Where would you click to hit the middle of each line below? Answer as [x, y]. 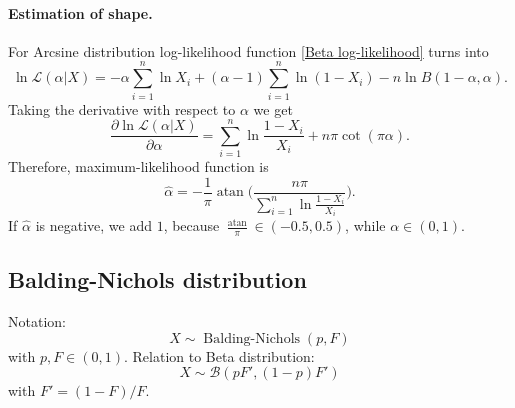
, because [191, 225]
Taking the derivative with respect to [122, 108]
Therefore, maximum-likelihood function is [138, 166]
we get [273, 108]
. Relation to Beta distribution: [219, 355]
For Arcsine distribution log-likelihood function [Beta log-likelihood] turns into [248, 50]
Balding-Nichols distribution [157, 279]
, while [365, 225]
